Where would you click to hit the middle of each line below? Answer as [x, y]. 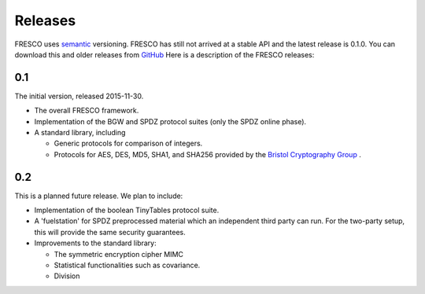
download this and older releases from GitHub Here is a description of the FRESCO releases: [164, 54]
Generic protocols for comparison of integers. [128, 143]
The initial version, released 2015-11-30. [79, 96]
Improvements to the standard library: [95, 243]
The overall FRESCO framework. [87, 111]
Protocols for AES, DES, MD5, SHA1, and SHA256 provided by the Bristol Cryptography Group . [207, 154]
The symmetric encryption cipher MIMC [119, 254]
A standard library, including [80, 133]
